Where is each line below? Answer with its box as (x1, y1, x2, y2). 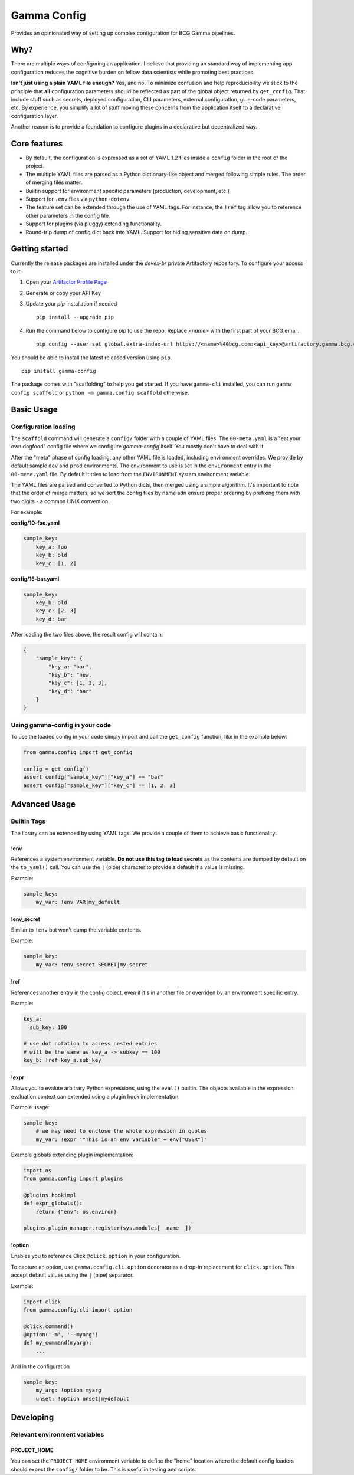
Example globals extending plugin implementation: (11, 1151, 134, 1158)
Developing (11, 1412, 54, 1422)
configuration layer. (11, 112, 58, 119)
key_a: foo (35, 543, 67, 550)
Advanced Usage (11, 799, 76, 809)
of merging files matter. (25, 179, 83, 186)
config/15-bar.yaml (11, 575, 60, 582)
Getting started (11, 244, 68, 254)
